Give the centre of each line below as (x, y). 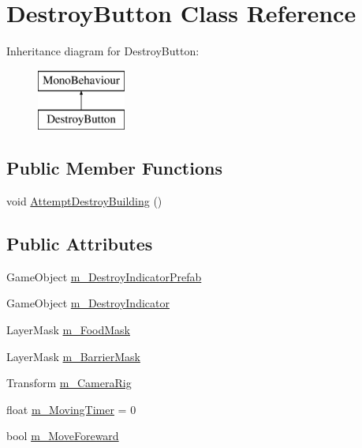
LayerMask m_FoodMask (68, 330)
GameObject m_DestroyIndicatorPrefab (104, 276)
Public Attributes (80, 244)
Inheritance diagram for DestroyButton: (103, 51)
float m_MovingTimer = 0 (71, 409)
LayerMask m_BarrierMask (73, 356)
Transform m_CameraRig (69, 383)
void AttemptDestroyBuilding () (84, 201)
